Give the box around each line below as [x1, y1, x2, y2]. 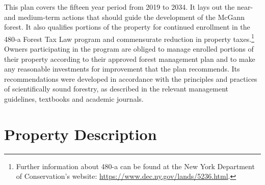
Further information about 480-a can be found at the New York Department [16, 160, 255, 171]
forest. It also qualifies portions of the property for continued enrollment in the [4, 21, 250, 32]
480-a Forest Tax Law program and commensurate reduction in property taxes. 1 [4, 32, 254, 44]
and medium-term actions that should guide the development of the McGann [4, 11, 245, 22]
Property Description [4, 123, 157, 144]
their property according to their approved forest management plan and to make [4, 53, 255, 64]
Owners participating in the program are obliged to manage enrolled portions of [4, 43, 254, 54]
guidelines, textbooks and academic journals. [4, 94, 144, 104]
